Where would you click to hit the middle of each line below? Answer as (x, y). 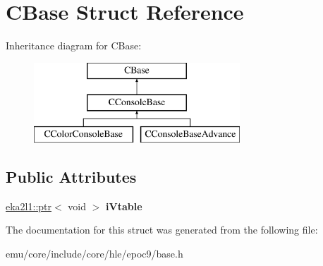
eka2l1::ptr (29, 206)
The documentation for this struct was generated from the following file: (162, 230)
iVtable (124, 206)
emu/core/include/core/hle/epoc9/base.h (95, 254)
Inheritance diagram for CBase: (74, 46)
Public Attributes (71, 177)
